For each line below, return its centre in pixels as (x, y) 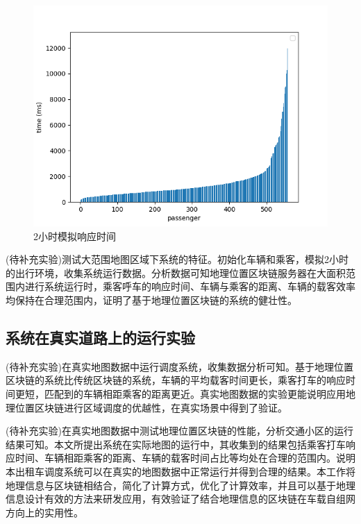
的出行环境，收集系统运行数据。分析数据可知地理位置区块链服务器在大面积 (176, 272)
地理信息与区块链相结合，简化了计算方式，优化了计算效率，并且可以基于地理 (180, 485)
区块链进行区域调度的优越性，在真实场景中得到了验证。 (161, 407)
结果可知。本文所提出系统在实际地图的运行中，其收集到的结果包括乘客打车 (176, 444)
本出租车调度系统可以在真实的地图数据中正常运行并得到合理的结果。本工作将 (180, 471)
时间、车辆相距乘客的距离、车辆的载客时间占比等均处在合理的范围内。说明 (185, 458)
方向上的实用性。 (44, 512)
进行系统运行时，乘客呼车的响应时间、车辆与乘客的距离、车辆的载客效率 (190, 286)
